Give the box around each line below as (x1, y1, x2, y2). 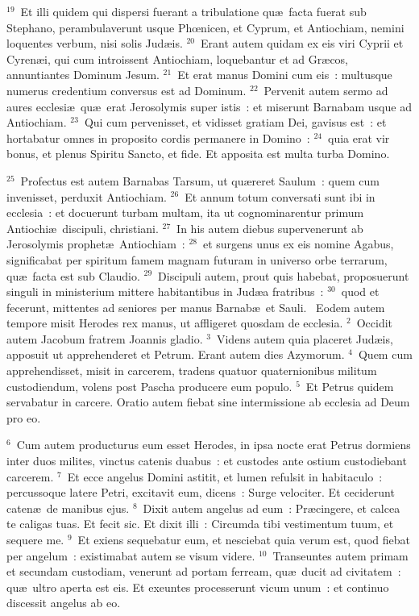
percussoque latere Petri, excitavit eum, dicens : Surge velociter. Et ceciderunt (6, 484, 395, 501)
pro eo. (6, 409, 41, 426)
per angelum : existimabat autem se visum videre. (6, 547, 255, 564)
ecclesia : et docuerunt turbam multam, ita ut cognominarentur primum (6, 204, 364, 221)
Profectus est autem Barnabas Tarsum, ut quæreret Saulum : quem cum (20, 172, 380, 189)
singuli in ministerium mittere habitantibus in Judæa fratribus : (6, 283, 324, 300)
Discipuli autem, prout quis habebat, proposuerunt (158, 267, 409, 284)
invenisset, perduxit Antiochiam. (6, 188, 167, 205)
